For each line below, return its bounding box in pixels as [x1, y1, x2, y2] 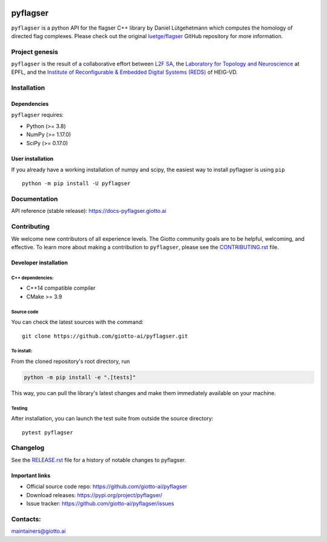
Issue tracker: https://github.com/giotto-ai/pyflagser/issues [26, 500, 174, 507]
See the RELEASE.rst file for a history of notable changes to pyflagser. [11, 456, 187, 463]
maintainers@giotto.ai [11, 527, 66, 535]
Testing [11, 405, 28, 411]
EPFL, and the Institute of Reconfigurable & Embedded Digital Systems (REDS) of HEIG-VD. [11, 68, 238, 76]
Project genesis [11, 47, 59, 56]
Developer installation [11, 259, 68, 266]
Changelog [11, 443, 45, 452]
